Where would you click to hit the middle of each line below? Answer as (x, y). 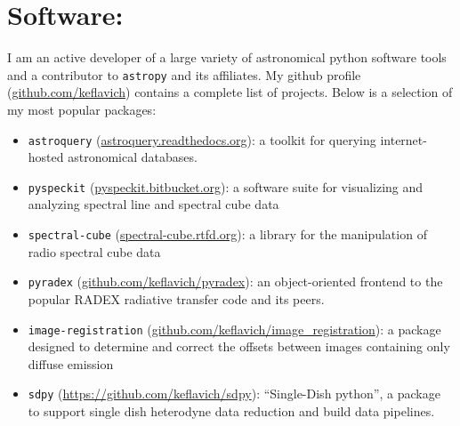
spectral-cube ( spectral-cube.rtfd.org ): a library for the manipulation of (227, 234)
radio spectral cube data (94, 251)
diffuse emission (71, 363)
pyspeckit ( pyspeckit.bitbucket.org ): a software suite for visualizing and (226, 186)
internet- (404, 139)
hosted (46, 157)
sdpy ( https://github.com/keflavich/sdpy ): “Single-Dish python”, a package (234, 394)
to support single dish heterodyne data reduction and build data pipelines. (231, 411)
